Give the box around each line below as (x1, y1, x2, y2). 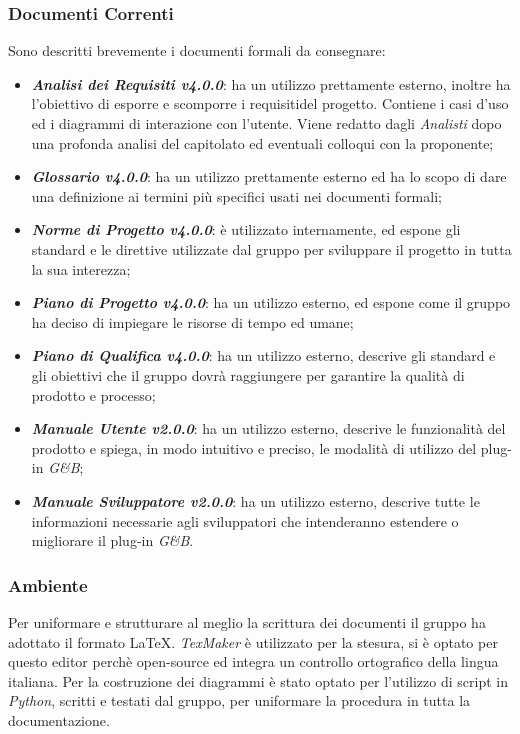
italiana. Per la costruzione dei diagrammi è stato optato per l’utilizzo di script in (8, 670, 508, 691)
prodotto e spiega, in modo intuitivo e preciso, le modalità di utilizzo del (31, 437, 477, 458)
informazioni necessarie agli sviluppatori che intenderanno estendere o (31, 510, 459, 531)
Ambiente (8, 572, 88, 597)
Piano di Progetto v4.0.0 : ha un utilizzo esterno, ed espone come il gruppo (31, 292, 511, 313)
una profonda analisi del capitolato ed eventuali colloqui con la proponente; (31, 132, 494, 153)
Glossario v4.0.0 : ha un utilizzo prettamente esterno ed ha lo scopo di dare (31, 166, 507, 187)
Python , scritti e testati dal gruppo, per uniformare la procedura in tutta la (8, 690, 471, 711)
